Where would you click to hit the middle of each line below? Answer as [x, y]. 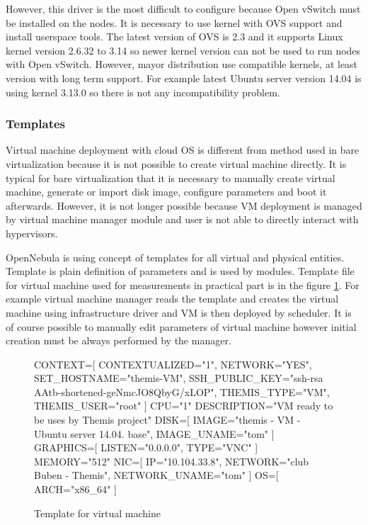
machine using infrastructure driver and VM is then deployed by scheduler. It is [179, 312]
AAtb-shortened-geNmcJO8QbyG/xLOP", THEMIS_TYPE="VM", [182, 391]
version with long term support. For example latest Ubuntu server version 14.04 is [184, 78]
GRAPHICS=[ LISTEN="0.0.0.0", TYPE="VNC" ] [146, 447]
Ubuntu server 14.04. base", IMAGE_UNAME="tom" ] [154, 433]
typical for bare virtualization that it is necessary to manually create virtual [171, 177]
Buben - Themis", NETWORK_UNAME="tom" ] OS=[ [156, 475]
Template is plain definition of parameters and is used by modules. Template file [180, 271]
